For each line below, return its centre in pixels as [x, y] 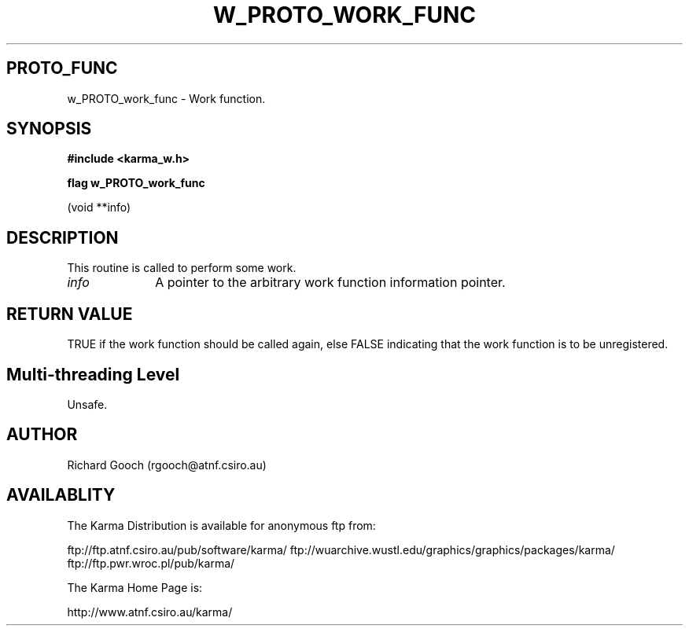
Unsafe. [87, 404]
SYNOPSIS [49, 129]
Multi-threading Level [93, 374]
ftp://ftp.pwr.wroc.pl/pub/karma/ [151, 563]
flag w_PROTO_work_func [136, 183]
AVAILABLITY [61, 495]
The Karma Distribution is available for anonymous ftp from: [221, 525]
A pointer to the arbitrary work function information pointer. [330, 283]
